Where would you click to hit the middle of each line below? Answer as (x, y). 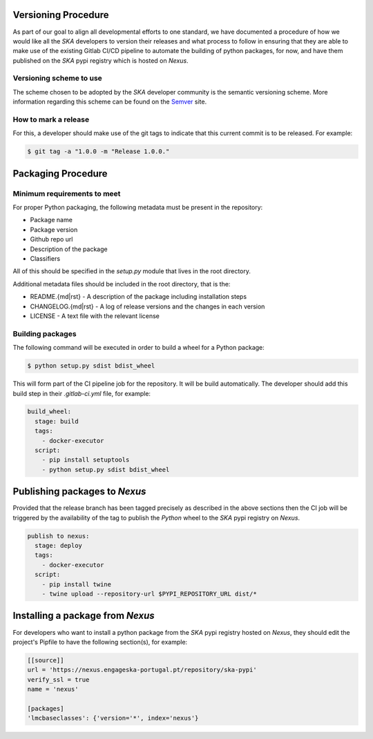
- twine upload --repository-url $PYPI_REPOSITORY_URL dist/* (149, 594)
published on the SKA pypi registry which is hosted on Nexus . (101, 60)
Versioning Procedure (61, 15)
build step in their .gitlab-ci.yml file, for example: (82, 393)
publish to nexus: (58, 536)
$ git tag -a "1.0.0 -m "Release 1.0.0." (98, 151)
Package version (54, 229)
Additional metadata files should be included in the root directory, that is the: (122, 284)
